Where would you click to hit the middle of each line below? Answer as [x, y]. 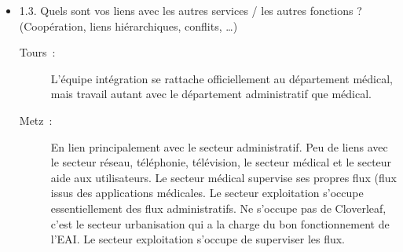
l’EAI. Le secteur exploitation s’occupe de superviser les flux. [198, 239]
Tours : [37, 52]
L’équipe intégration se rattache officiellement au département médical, [222, 78]
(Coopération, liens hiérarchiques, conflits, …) [128, 26]
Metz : [36, 120]
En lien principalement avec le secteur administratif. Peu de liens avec [219, 146]
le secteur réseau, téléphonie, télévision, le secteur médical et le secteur [221, 162]
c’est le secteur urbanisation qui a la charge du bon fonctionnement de [220, 223]
